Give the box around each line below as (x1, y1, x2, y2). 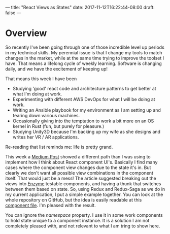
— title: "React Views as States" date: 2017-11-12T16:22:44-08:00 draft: (5, 5, 155, 10)
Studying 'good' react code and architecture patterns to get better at (12, 85, 156, 91)
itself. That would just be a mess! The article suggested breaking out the (5, 175, 156, 181)
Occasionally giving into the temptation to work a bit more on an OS (12, 118, 154, 124)
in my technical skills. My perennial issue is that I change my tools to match (5, 49, 162, 55)
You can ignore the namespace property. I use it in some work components (5, 212, 163, 218)
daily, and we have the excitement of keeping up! (5, 65, 108, 72)
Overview (5, 27, 47, 39)
